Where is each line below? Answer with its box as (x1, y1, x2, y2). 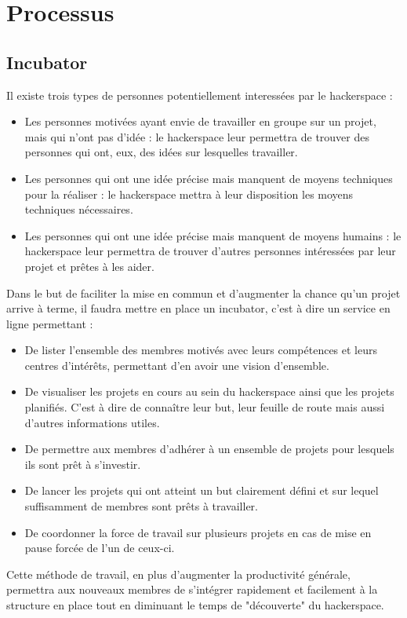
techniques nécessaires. (24, 201, 133, 218)
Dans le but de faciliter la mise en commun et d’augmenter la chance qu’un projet (6, 284, 401, 301)
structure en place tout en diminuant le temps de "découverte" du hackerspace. (6, 597, 384, 613)
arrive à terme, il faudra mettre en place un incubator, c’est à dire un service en (6, 300, 391, 316)
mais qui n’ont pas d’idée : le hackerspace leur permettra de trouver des (24, 128, 369, 144)
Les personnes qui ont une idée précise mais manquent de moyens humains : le (24, 227, 402, 243)
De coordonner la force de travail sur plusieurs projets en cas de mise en (24, 524, 372, 540)
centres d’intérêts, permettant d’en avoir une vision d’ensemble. (24, 357, 329, 373)
